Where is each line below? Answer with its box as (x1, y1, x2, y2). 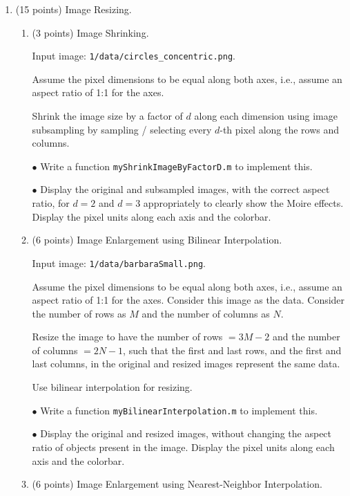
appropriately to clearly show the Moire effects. (143, 196, 344, 210)
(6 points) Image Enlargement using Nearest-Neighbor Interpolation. (32, 477, 322, 491)
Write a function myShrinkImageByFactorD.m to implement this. (40, 158, 313, 173)
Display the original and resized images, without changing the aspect (40, 426, 332, 441)
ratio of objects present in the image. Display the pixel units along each (32, 439, 335, 454)
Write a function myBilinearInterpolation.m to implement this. (40, 403, 318, 417)
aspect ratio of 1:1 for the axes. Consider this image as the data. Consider (32, 293, 345, 307)
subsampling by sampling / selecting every (32, 122, 212, 136)
